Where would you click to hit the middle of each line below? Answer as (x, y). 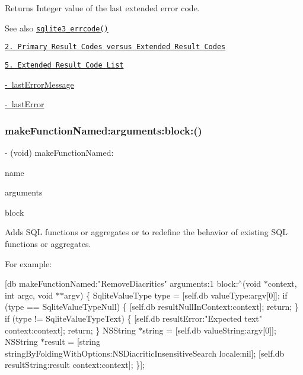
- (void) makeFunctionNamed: (59, 152)
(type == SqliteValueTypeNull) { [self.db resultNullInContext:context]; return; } (152, 307)
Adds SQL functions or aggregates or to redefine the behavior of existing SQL (146, 232)
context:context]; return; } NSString (70, 330)
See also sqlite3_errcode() (57, 28)
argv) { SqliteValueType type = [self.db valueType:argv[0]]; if (176, 295)
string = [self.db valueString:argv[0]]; (209, 330)
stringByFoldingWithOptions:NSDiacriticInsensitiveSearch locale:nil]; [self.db (145, 353)
